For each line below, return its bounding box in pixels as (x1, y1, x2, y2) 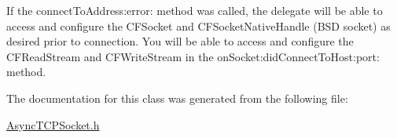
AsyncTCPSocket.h (6, 116, 100, 133)
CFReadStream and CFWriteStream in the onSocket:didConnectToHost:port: (6, 48, 380, 64)
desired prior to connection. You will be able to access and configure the (6, 33, 354, 49)
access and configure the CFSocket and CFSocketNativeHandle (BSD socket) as (6, 17, 391, 34)
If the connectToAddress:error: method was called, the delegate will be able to (6, 2, 383, 18)
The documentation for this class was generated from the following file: (6, 89, 348, 106)
